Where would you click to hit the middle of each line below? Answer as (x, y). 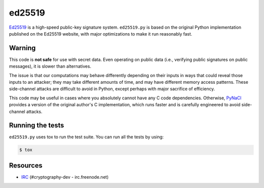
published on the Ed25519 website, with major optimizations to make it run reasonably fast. (101, 34)
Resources (26, 165)
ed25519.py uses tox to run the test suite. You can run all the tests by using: (86, 137)
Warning (22, 48)
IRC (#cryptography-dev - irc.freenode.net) (65, 177)
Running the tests (37, 125)
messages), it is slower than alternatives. (50, 66)
